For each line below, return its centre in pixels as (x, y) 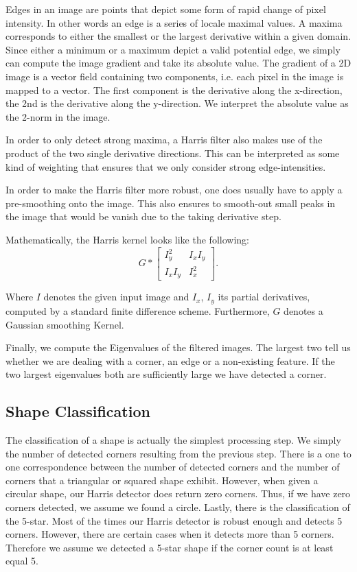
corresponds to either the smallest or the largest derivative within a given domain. (178, 36)
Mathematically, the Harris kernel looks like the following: (127, 239)
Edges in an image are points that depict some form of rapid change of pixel (166, 9)
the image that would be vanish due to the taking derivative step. (143, 216)
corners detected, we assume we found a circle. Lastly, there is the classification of (178, 507)
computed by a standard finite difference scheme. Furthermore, (138, 310)
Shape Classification (78, 411)
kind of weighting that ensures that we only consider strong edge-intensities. (166, 166)
